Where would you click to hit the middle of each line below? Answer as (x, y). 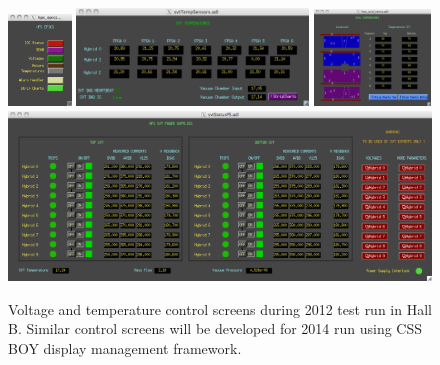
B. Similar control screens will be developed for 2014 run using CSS (215, 328)
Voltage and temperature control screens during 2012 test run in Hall (220, 308)
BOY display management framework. (125, 347)
